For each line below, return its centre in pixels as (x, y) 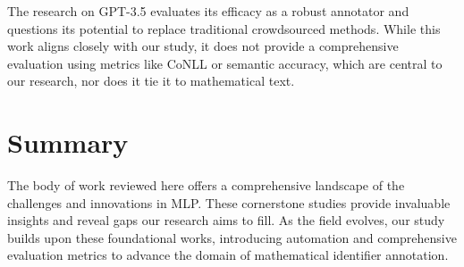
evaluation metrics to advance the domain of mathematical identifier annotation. (228, 255)
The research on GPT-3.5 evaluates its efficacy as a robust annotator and (208, 11)
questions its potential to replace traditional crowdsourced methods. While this (224, 28)
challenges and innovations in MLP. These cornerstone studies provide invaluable (229, 202)
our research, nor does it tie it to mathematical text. (151, 81)
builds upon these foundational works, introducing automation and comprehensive (232, 237)
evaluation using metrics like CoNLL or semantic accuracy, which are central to (225, 63)
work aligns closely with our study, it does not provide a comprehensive (203, 46)
